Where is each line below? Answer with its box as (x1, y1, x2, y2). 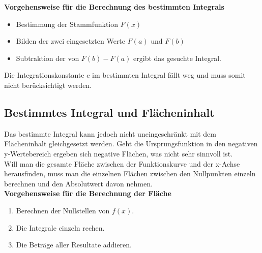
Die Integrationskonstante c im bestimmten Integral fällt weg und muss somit (4, 70, 246, 80)
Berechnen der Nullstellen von (16, 205, 110, 215)
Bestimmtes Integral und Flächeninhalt (4, 104, 215, 120)
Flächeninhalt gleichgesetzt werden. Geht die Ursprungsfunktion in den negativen (4, 138, 258, 149)
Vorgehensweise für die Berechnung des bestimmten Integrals (4, 2, 224, 12)
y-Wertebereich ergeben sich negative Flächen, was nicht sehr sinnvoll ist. (4, 148, 233, 159)
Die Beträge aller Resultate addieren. (16, 239, 132, 250)
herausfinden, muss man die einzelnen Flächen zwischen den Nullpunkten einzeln (4, 168, 256, 179)
